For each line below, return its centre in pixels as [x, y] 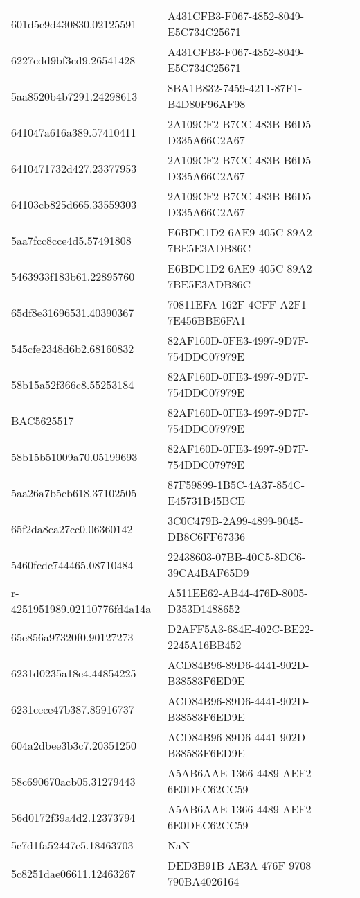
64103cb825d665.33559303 [74, 204]
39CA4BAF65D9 [208, 572]
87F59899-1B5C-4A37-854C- [236, 484]
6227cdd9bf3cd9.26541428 [73, 60]
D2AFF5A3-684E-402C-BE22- [241, 629]
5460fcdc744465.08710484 [72, 564]
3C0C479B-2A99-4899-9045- [235, 520]
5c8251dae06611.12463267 [73, 873]
